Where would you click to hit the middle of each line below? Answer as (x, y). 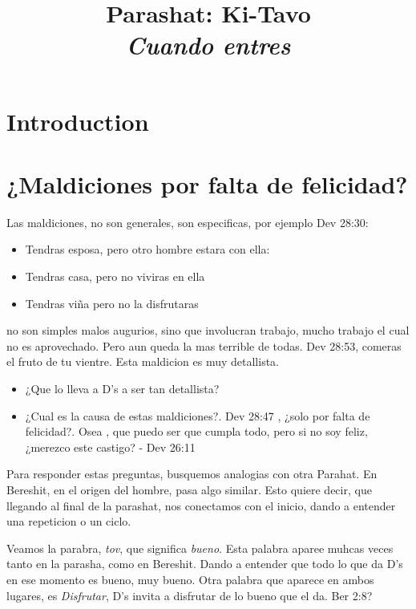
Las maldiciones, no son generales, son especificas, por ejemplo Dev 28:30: (188, 222)
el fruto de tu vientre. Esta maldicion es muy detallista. (143, 361)
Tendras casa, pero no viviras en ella (115, 276)
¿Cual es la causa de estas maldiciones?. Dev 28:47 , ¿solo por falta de (198, 415)
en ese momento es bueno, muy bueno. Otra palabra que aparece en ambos (190, 579)
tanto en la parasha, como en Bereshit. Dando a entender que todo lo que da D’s (205, 564)
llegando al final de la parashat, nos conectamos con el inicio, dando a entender (201, 505)
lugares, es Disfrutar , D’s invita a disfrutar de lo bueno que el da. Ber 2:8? (190, 595)
